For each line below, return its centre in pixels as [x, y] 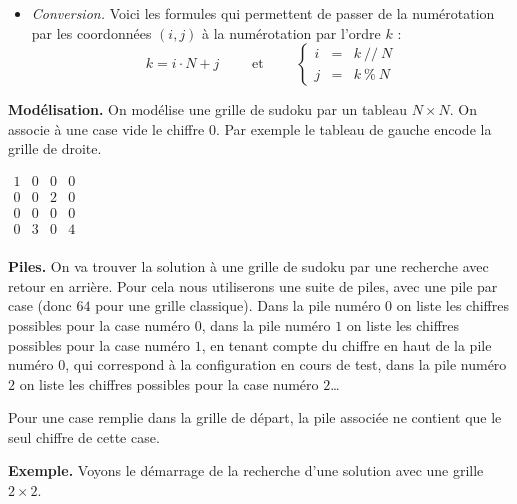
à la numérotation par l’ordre [291, 32]
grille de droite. [55, 148]
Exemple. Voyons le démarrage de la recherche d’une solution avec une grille [246, 470]
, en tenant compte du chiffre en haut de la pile [346, 344]
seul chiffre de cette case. [84, 436]
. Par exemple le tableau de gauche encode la [353, 128]
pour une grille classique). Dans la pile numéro [238, 305]
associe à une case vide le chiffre [106, 128]
